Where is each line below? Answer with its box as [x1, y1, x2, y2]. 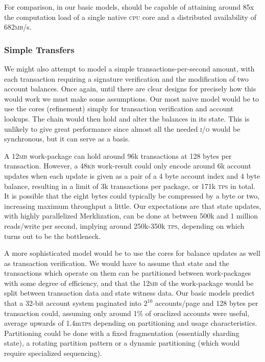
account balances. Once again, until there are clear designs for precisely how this [4, 83, 256, 94]
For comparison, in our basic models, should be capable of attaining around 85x [4, 2, 254, 12]
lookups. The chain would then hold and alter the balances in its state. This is [4, 113, 250, 124]
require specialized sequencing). [4, 348, 102, 358]
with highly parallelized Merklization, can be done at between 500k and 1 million [4, 210, 258, 221]
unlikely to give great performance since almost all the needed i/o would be [4, 123, 240, 134]
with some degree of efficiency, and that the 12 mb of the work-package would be [4, 277, 254, 288]
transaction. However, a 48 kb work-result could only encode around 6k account [4, 160, 251, 171]
